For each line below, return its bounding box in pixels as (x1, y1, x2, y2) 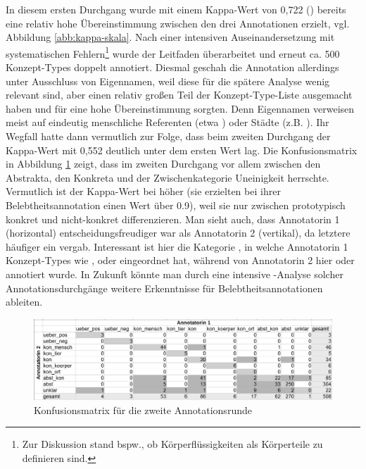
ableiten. (6, 294, 43, 309)
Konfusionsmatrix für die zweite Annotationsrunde (34, 402, 252, 417)
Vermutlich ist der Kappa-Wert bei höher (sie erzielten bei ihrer (6, 184, 281, 199)
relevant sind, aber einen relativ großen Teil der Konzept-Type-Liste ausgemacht (6, 87, 353, 102)
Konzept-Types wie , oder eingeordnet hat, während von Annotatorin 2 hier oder (6, 253, 355, 268)
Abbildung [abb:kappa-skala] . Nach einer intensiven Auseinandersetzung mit (6, 30, 335, 44)
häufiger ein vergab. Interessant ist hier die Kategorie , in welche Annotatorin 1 (6, 239, 348, 254)
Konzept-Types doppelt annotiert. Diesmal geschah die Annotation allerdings (6, 60, 339, 75)
